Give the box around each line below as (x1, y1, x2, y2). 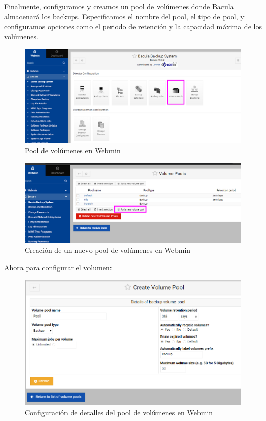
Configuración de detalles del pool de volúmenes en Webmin (25, 407, 213, 417)
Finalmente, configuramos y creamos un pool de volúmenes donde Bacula (4, 1, 234, 11)
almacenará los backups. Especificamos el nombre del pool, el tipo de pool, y (4, 11, 245, 22)
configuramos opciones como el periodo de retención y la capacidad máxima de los (4, 21, 262, 32)
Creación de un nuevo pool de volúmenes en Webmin (25, 245, 191, 256)
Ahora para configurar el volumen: (4, 262, 112, 272)
